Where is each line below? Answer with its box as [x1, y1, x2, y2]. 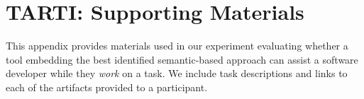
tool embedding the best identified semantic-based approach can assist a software [6, 52, 358, 66]
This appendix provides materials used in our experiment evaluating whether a [6, 38, 348, 53]
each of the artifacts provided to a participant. [6, 79, 208, 94]
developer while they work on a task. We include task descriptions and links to [6, 66, 348, 81]
